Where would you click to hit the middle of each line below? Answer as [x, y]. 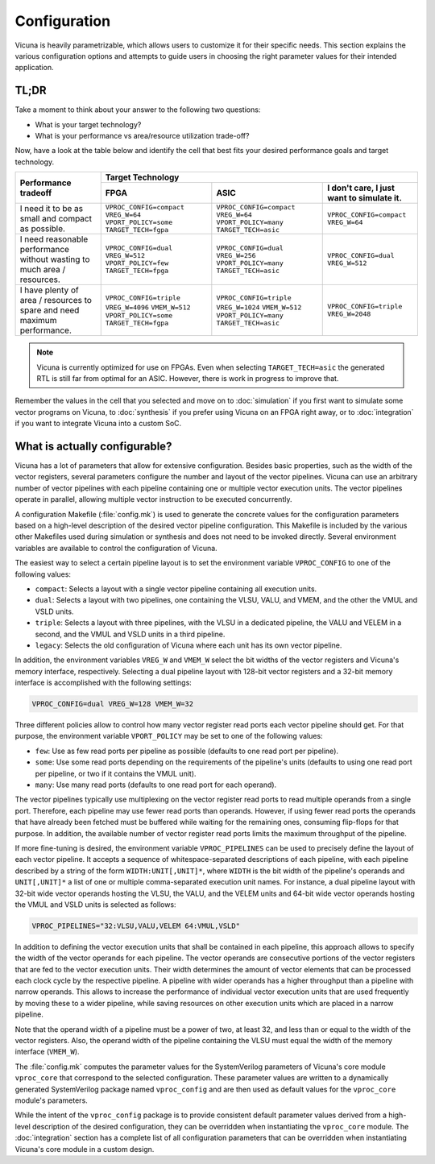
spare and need [50, 310]
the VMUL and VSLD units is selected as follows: [95, 904]
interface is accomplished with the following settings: [104, 683]
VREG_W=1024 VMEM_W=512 [259, 307]
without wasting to [55, 259]
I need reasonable [54, 239]
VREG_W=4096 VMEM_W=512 [148, 307]
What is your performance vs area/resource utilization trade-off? [142, 136]
